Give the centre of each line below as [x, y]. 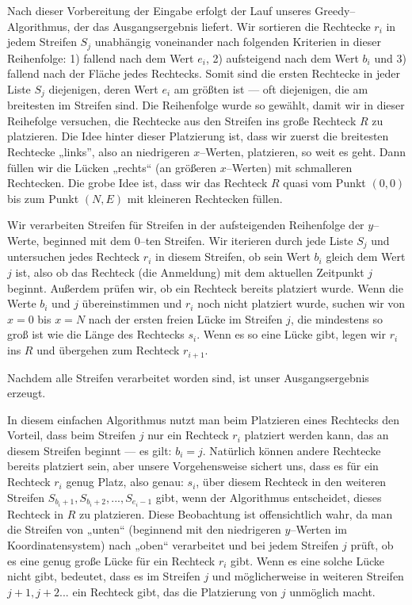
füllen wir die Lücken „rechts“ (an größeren [112, 167]
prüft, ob [372, 544]
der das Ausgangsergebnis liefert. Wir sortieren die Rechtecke [222, 26]
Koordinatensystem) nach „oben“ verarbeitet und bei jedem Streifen [173, 544]
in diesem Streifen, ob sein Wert [233, 257]
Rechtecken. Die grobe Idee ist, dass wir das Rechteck [137, 183]
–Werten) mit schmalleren [289, 167]
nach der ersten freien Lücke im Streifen [185, 318]
